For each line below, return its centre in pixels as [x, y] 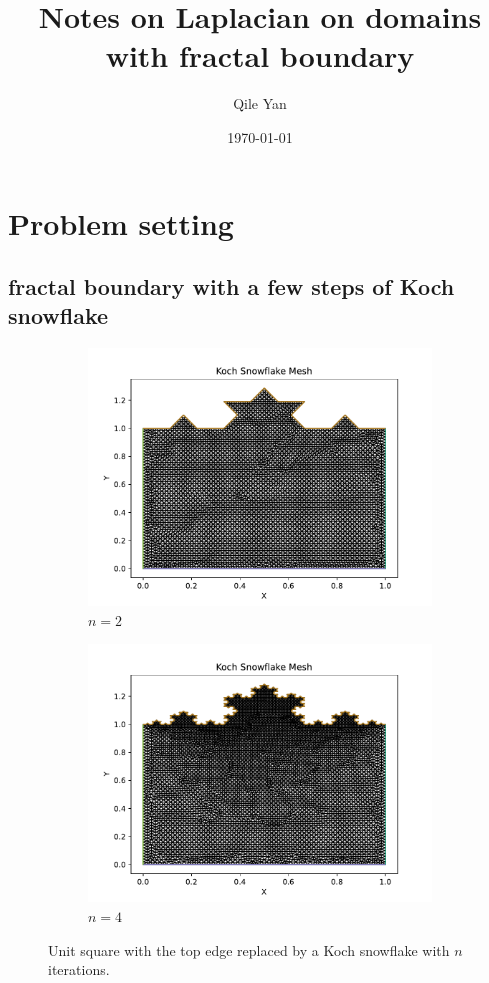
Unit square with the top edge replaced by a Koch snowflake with [249, 949]
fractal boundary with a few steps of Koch [231, 286]
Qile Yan [260, 103]
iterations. [79, 969]
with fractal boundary [260, 55]
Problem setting [121, 222]
